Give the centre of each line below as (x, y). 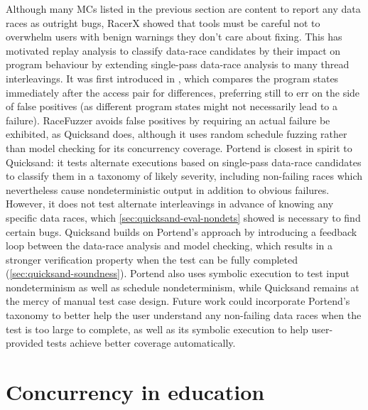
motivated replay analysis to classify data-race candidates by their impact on (173, 50)
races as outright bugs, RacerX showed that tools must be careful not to (163, 22)
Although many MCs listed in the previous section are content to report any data (183, 9)
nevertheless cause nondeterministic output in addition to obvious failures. (168, 189)
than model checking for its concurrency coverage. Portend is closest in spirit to (179, 147)
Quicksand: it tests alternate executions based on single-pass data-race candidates (184, 162)
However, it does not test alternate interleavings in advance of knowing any (170, 204)
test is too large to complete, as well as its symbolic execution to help (157, 329)
